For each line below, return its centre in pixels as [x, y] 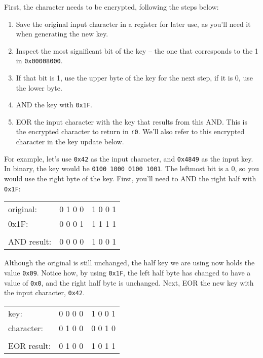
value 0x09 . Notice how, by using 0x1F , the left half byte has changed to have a [127, 272]
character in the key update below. [70, 142]
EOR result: [30, 345]
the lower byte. [39, 87]
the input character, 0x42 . [45, 292]
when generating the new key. [62, 34]
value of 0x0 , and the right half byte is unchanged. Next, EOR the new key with [129, 282]
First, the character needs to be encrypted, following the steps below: [111, 7]
